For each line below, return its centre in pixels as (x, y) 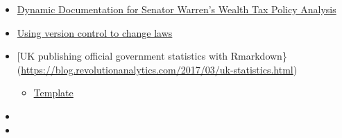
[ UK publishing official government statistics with (122, 56)
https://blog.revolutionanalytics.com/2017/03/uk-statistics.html (157, 69)
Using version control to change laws (95, 32)
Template (53, 93)
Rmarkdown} (259, 56)
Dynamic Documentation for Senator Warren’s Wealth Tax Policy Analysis (177, 9)
